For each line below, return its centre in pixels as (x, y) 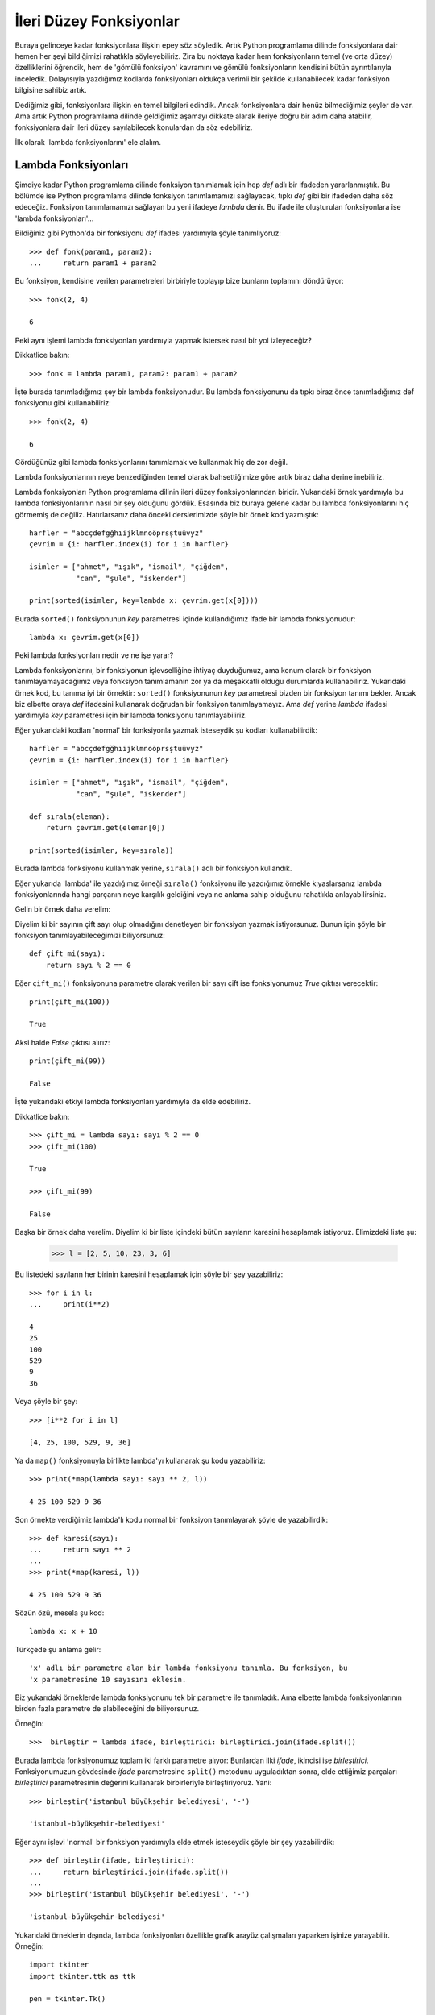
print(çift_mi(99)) (68, 1061)
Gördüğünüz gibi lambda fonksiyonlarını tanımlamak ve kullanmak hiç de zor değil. (151, 462)
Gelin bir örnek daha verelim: (63, 909)
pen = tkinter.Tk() (68, 1998)
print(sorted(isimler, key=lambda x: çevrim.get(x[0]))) (144, 601)
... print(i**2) (70, 1305)
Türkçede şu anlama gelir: (58, 1649)
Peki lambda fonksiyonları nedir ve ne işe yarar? (94, 655)
